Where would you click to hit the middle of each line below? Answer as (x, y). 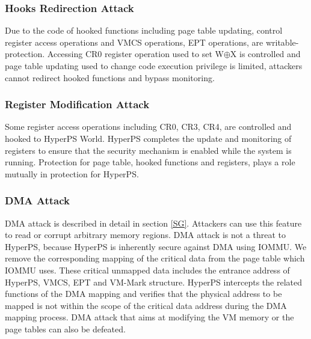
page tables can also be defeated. (65, 328)
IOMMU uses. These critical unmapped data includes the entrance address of (147, 270)
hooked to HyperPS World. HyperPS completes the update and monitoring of (148, 138)
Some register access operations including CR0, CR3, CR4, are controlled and (148, 127)
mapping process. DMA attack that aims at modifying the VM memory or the (149, 317)
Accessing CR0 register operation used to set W (135, 54)
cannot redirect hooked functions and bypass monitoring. (110, 77)
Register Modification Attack (77, 104)
